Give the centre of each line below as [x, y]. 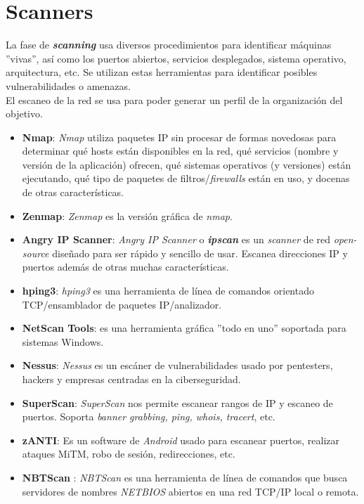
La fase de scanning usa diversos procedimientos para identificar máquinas [169, 45]
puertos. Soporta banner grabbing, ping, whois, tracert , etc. [149, 416]
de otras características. [73, 192]
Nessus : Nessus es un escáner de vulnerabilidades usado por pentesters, [177, 365]
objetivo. [24, 114]
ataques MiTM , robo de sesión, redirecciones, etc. [129, 454]
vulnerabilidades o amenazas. [68, 85]
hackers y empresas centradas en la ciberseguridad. [131, 379]
